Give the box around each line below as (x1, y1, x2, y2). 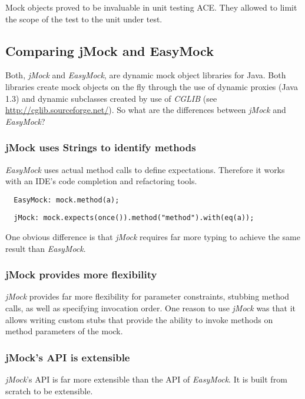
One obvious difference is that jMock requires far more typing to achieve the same (5, 231, 300, 243)
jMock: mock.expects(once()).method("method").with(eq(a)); (14, 214, 254, 222)
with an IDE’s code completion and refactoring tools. (5, 175, 197, 187)
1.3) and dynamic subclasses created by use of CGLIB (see (5, 92, 217, 104)
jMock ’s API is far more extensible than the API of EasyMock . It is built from (5, 373, 287, 385)
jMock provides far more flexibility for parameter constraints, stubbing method (5, 290, 290, 302)
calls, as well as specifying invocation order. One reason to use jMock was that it (5, 302, 296, 314)
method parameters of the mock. (5, 325, 123, 337)
